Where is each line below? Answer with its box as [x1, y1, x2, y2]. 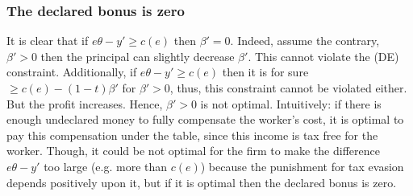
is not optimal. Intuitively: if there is [200, 95, 382, 112]
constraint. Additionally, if [6, 63, 137, 80]
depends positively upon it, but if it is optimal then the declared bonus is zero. [6, 174, 397, 190]
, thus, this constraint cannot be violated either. [169, 80, 407, 96]
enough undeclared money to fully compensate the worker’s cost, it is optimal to [6, 111, 404, 128]
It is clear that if [6, 32, 89, 49]
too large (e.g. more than [44, 157, 168, 174]
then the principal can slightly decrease [40, 47, 235, 64]
